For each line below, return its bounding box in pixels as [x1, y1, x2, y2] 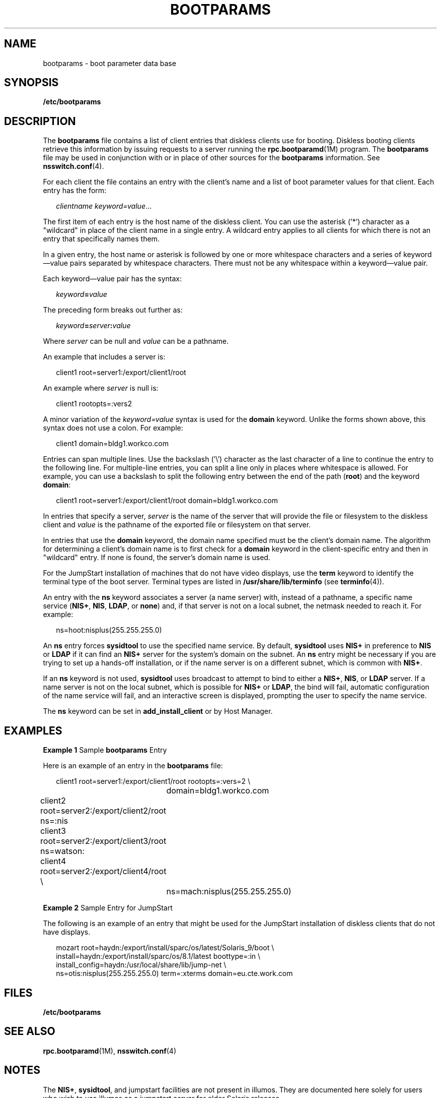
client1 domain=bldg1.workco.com [56, 439, 169, 448]
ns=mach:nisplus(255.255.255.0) [166, 886, 291, 897]
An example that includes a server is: [43, 352, 166, 361]
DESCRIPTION [4, 114, 76, 128]
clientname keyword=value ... [56, 202, 152, 211]
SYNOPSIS [4, 76, 59, 89]
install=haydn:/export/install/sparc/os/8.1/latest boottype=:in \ [56, 952, 261, 961]
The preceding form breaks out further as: [43, 306, 183, 315]
